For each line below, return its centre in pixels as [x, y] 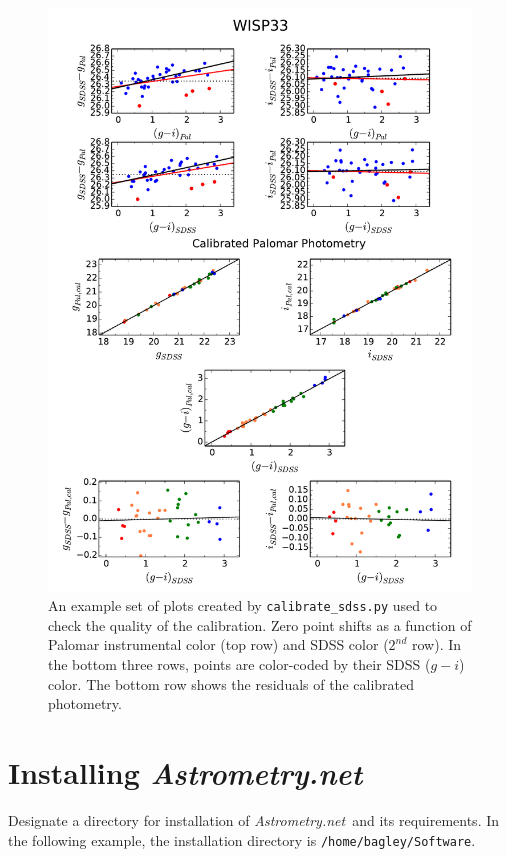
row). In [437, 644]
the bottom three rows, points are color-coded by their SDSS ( [239, 664]
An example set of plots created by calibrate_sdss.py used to [243, 605]
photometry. [85, 703]
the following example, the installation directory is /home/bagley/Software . [242, 839]
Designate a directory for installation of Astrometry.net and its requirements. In [254, 819]
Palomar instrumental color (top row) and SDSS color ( [218, 644]
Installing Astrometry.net [185, 772]
